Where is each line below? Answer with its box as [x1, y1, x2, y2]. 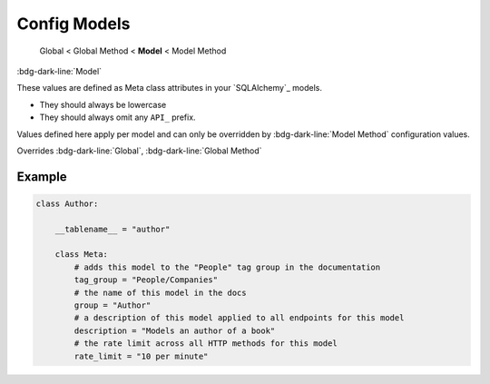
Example [16, 169, 67, 184]
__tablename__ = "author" [54, 223, 171, 234]
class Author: [35, 198, 99, 209]
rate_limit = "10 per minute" [73, 350, 209, 361]
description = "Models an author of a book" [73, 325, 276, 336]
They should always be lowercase [39, 99, 167, 110]
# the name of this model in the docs [73, 287, 247, 298]
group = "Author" [73, 300, 152, 310]
